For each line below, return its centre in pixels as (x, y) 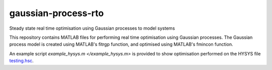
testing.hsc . (21, 61)
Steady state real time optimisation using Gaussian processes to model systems (92, 28)
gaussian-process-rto (57, 13)
